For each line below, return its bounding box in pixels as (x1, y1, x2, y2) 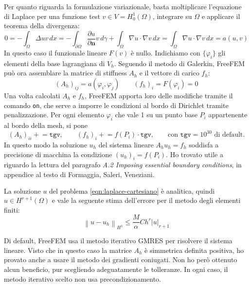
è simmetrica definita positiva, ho (144, 245, 244, 255)
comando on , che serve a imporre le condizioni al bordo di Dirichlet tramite (4, 100, 229, 110)
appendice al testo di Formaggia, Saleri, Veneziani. (4, 169, 155, 179)
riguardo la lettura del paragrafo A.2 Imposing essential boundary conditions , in (4, 160, 242, 170)
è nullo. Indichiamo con (130, 48, 200, 58)
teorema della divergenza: (4, 20, 80, 31)
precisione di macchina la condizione (4, 149, 112, 159)
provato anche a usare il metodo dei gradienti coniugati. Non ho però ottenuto (4, 254, 237, 265)
